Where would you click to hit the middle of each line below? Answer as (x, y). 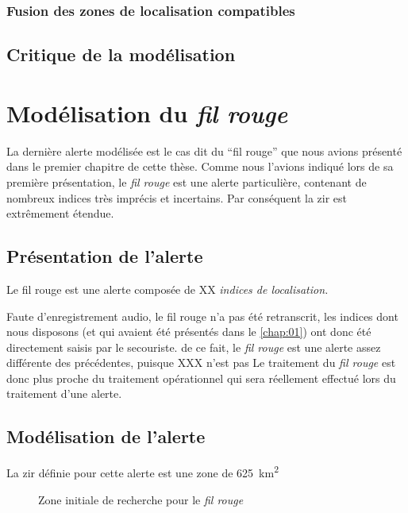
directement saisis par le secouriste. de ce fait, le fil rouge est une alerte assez (194, 347)
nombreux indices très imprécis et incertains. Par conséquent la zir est (177, 197)
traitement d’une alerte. (64, 393)
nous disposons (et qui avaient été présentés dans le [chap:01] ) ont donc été (189, 332)
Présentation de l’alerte (105, 256)
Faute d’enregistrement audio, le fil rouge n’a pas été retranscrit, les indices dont (202, 316)
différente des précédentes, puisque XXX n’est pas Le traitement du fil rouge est (201, 363)
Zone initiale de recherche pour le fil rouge (141, 499)
